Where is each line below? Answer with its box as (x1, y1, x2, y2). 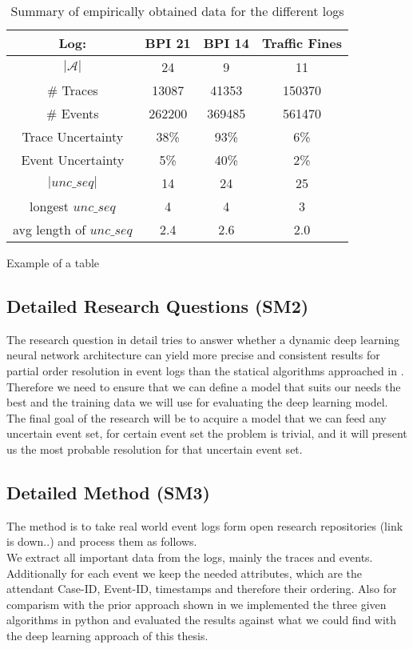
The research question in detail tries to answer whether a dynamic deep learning (6, 331, 400, 347)
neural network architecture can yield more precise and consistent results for (6, 347, 380, 363)
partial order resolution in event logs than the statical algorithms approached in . (6, 362, 404, 379)
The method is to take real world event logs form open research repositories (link (6, 517, 403, 534)
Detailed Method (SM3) (6, 479, 210, 504)
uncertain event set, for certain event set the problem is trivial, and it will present (6, 425, 407, 442)
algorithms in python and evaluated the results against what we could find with (6, 611, 397, 628)
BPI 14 (203, 34, 249, 52)
